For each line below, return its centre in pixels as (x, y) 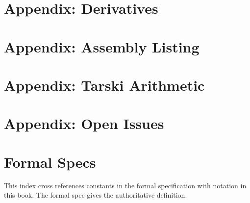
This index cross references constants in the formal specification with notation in (125, 185)
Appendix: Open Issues (84, 123)
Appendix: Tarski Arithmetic (104, 85)
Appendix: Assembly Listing (102, 46)
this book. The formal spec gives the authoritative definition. (96, 195)
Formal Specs (50, 162)
